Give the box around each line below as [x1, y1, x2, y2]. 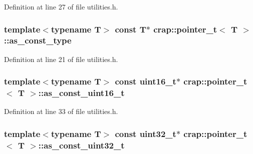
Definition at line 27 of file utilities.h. [4, 1, 118, 11]
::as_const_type [4, 34, 72, 46]
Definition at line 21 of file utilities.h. [4, 53, 118, 64]
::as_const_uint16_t [38, 86, 125, 99]
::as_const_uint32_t [38, 138, 125, 151]
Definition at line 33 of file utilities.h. [4, 106, 118, 116]
